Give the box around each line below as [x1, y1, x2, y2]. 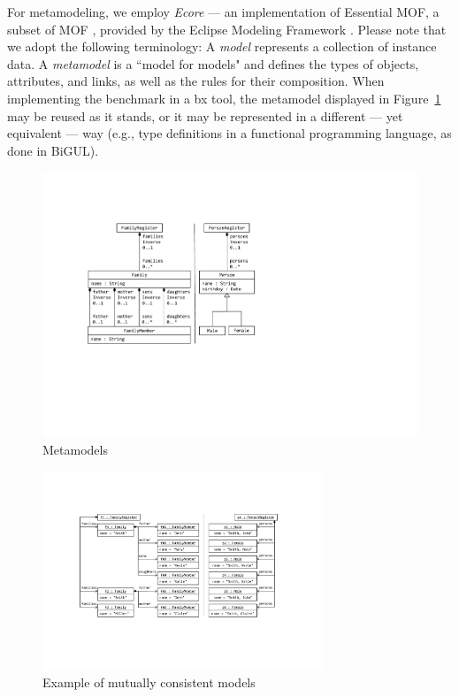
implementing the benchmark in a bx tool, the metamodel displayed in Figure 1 [7, 88, 441, 107]
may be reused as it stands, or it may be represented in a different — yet [7, 106, 403, 125]
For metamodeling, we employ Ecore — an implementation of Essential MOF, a [7, 3, 440, 20]
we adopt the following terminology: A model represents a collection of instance [7, 37, 437, 56]
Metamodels [42, 440, 108, 458]
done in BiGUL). [7, 141, 99, 159]
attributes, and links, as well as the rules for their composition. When [7, 72, 385, 90]
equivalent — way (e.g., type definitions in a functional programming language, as [7, 124, 452, 142]
